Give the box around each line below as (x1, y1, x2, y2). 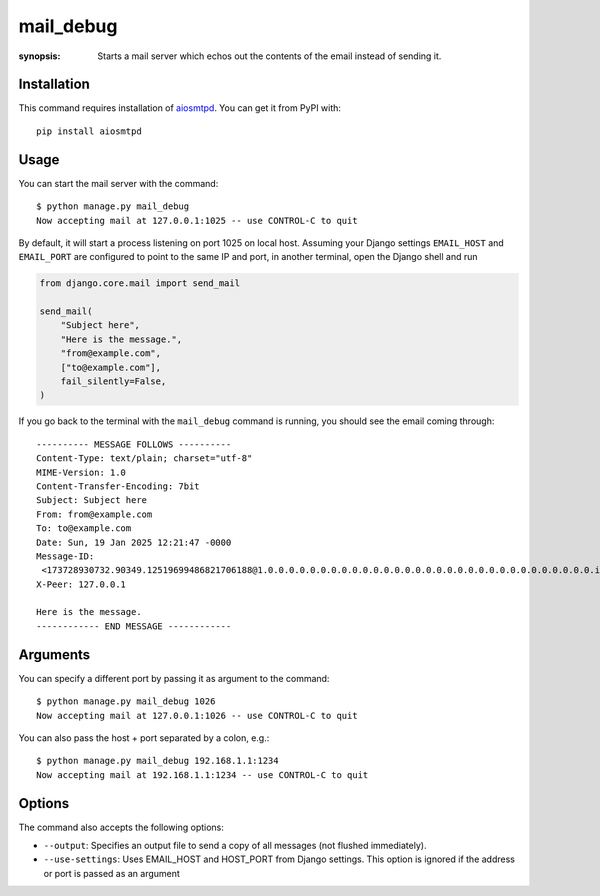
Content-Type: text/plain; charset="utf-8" (36, 453, 253, 464)
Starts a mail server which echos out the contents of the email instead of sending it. (97, 50, 442, 62)
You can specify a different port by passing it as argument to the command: (18, 672, 330, 684)
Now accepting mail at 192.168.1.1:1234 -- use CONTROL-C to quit (36, 769, 369, 780)
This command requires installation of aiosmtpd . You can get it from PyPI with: (18, 102, 342, 114)
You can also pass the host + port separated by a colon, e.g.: (18, 731, 270, 744)
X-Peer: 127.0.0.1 (36, 578, 127, 590)
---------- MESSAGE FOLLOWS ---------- (36, 438, 232, 450)
